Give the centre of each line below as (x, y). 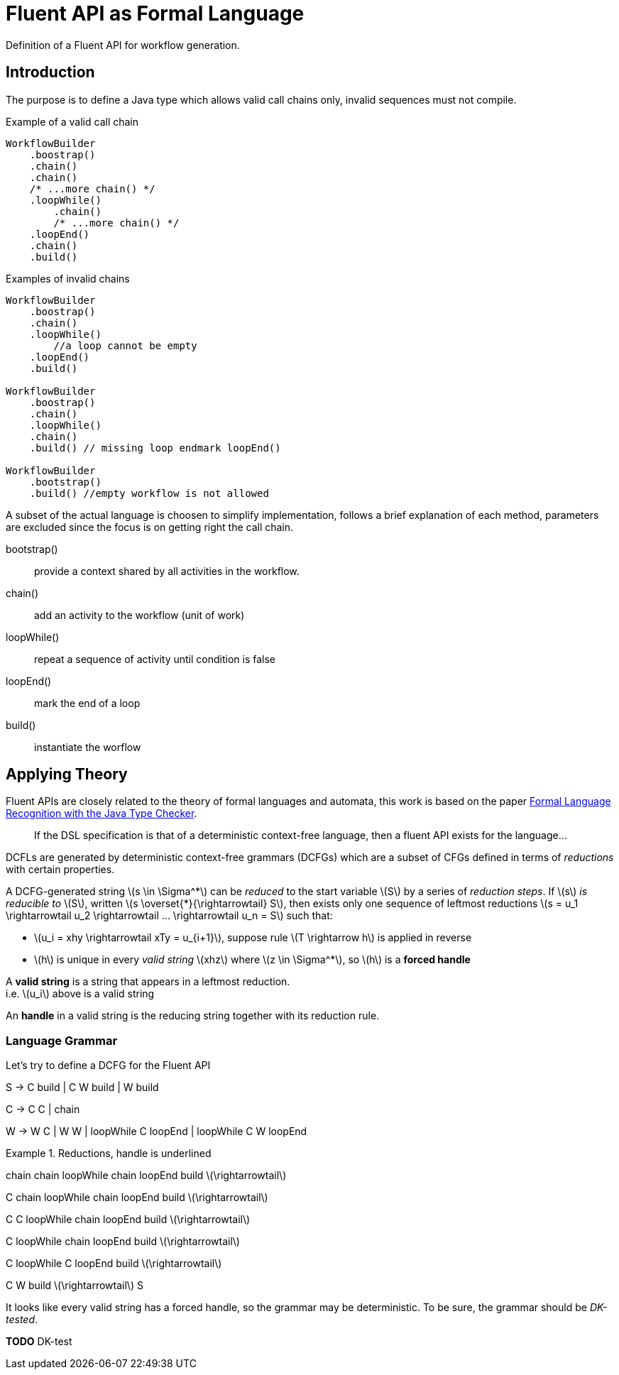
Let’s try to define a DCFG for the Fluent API (108, 1066)
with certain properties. (60, 870)
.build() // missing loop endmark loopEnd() (155, 448)
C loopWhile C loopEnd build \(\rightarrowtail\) (114, 1264)
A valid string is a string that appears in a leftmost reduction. (148, 982)
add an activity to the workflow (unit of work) (139, 615)
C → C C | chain (43, 1110)
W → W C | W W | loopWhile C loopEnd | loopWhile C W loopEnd (157, 1132)
